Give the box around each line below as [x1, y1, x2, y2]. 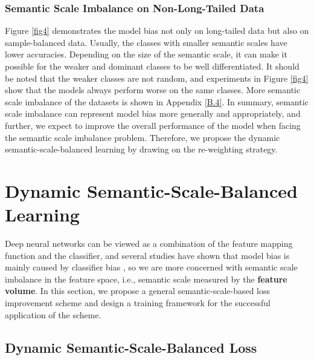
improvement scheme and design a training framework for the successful [5, 296, 271, 309]
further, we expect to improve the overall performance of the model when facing [5, 119, 301, 131]
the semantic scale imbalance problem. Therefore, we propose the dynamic [5, 131, 280, 143]
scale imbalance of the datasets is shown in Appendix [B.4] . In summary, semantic [5, 95, 309, 108]
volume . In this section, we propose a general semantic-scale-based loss [5, 284, 271, 297]
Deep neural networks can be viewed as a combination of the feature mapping [5, 237, 293, 250]
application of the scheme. [5, 308, 101, 321]
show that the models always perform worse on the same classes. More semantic [5, 83, 301, 96]
